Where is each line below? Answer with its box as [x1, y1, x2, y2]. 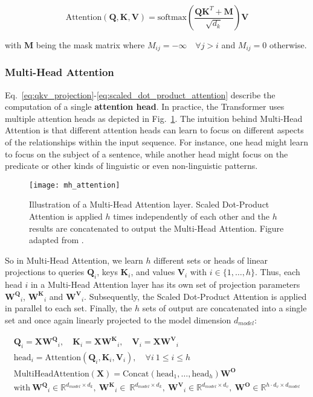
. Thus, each [254, 265, 300, 278]
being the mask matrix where [36, 39, 145, 51]
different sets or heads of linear [153, 253, 268, 266]
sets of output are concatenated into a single [142, 302, 307, 314]
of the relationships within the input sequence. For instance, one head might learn [5, 136, 308, 148]
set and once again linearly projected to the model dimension [5, 314, 231, 326]
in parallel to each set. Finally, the [5, 302, 132, 314]
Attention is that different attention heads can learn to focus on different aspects [5, 124, 304, 136]
